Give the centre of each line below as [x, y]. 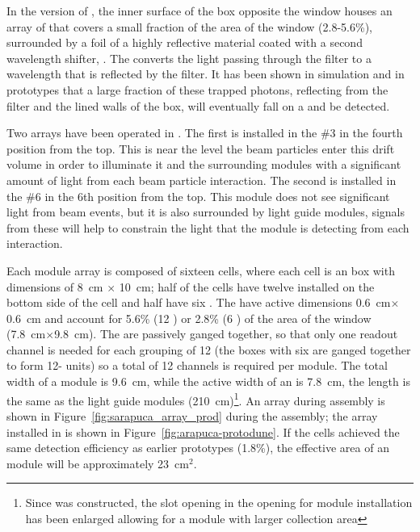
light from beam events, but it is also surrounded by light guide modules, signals [206, 212]
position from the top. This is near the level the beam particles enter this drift [201, 148]
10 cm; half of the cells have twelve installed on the [247, 286]
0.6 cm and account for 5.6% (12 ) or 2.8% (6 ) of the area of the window [189, 318]
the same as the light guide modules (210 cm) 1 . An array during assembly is [196, 399]
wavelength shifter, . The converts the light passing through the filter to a [189, 58]
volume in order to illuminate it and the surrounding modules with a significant [204, 164]
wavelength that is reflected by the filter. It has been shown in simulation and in [206, 74]
